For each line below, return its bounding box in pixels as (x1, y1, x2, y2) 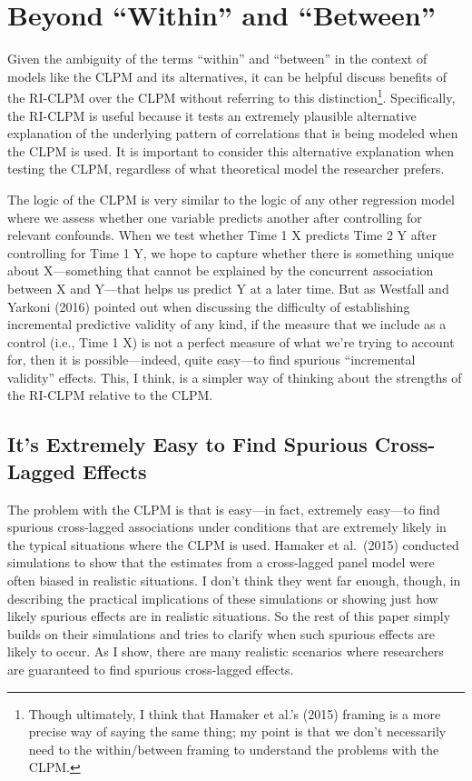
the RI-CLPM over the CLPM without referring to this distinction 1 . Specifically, (7, 85, 456, 106)
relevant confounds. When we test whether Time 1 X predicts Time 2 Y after (7, 225, 438, 245)
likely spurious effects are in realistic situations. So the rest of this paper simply (7, 606, 451, 626)
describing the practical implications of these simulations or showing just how (7, 588, 438, 607)
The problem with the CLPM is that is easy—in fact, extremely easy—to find (7, 499, 440, 518)
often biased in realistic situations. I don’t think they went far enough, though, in (7, 571, 461, 590)
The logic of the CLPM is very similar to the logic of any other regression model (7, 189, 455, 208)
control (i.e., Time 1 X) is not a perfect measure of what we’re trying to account (7, 332, 455, 351)
